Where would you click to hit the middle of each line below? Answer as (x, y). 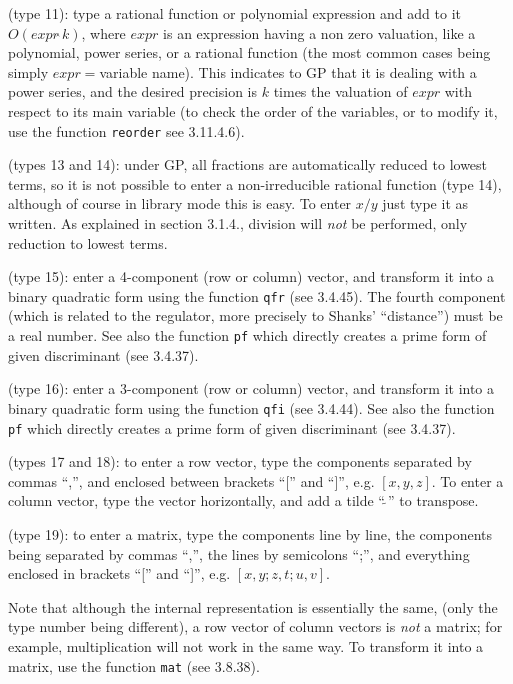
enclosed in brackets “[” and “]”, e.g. (119, 573)
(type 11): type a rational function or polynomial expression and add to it (234, 13)
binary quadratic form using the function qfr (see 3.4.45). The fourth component (257, 295)
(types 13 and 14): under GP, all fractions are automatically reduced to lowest (248, 164)
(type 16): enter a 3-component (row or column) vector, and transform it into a (251, 388)
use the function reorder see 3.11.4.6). (126, 130)
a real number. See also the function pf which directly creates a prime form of (247, 335)
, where (103, 32)
